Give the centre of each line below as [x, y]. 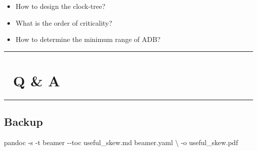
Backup [23, 122]
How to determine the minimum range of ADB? [88, 39]
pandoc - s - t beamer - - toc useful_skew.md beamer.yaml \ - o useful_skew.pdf [121, 142]
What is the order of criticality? [64, 22]
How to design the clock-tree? [61, 6]
